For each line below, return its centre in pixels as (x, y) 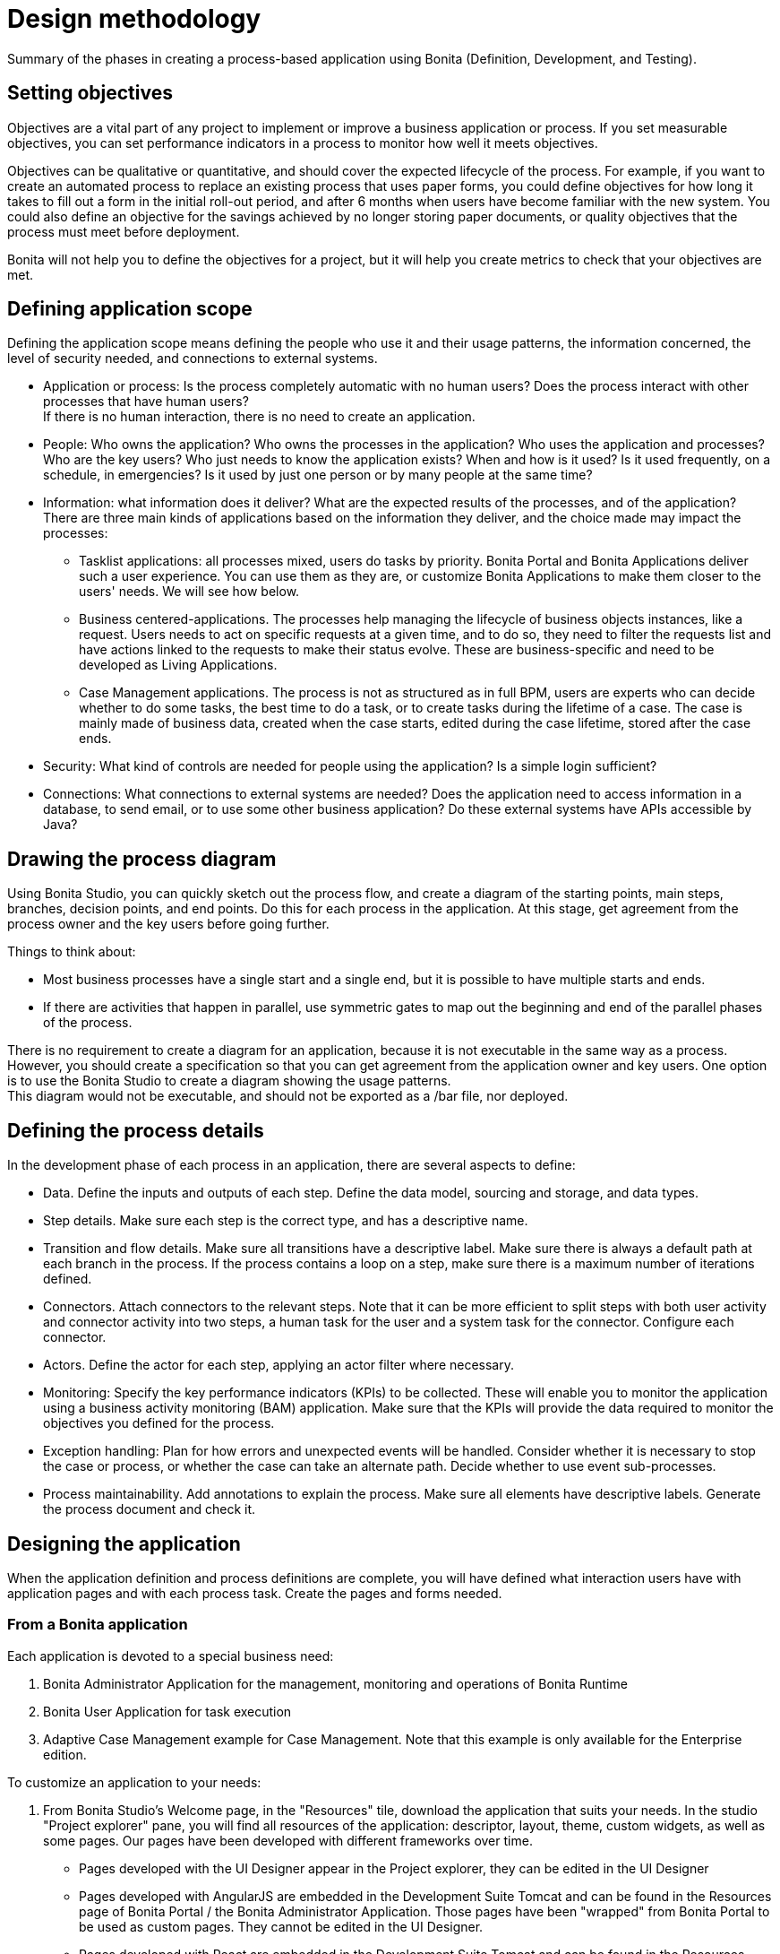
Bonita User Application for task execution (167, 1711)
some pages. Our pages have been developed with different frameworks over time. (288, 1840)
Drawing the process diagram (142, 859)
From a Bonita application (98, 1625)
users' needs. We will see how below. (189, 592)
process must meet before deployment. (124, 231)
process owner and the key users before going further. (168, 924)
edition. (65, 1754)
